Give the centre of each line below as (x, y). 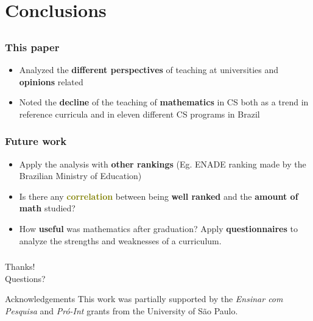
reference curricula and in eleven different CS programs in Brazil (139, 114)
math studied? (47, 208)
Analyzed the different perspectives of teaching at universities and (149, 70)
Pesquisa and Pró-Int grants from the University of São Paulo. (121, 310)
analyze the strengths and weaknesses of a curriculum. (120, 240)
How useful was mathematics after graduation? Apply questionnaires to (158, 229)
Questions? (25, 278)
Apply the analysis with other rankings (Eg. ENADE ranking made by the (163, 164)
